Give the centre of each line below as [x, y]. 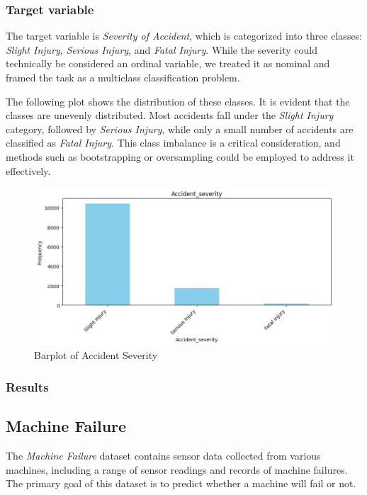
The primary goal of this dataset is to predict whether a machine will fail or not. [181, 483]
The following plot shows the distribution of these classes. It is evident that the [178, 101]
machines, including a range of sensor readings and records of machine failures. [177, 469]
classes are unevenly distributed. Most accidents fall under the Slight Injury [170, 115]
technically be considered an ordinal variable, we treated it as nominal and [168, 63]
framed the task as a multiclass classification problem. [123, 77]
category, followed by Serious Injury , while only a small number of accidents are [180, 129]
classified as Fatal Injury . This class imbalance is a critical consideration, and [173, 143]
